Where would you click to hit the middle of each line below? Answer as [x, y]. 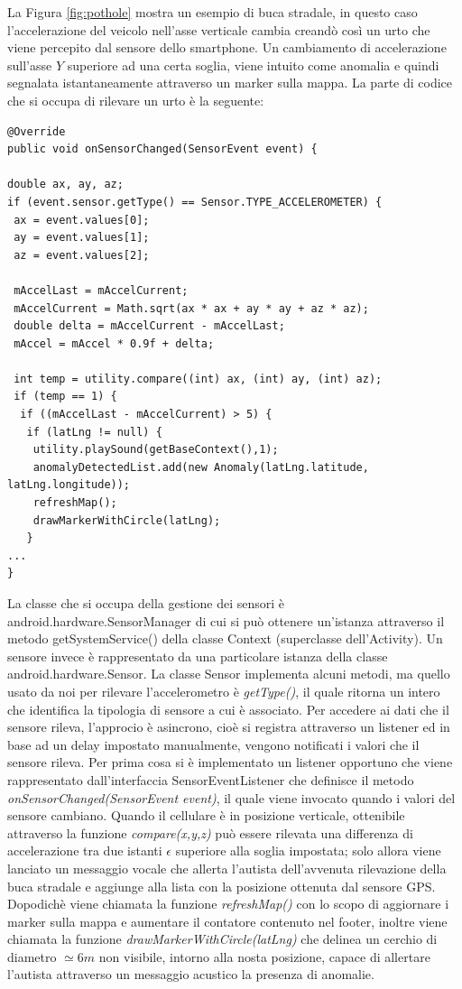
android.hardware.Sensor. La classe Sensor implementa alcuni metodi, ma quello [229, 674]
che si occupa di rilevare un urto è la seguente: [136, 100]
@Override [37, 131]
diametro [32, 956]
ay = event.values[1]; [82, 238]
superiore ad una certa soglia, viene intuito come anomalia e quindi [253, 65]
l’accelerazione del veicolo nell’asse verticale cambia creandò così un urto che [219, 29]
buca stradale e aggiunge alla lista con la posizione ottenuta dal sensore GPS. [222, 886]
